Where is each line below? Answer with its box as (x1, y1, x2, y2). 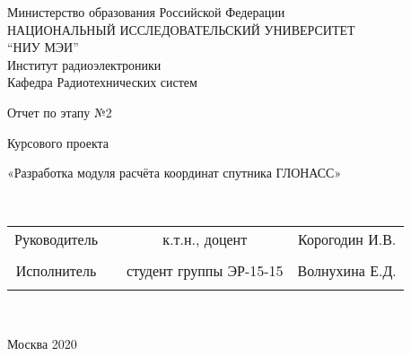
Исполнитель (15, 260, 97, 282)
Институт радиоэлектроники (7, 55, 162, 74)
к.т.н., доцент (162, 229, 248, 250)
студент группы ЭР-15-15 (126, 260, 284, 282)
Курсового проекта (7, 133, 109, 152)
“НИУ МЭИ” (7, 38, 79, 56)
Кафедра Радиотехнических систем (7, 73, 197, 91)
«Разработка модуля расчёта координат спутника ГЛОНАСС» (7, 163, 342, 182)
